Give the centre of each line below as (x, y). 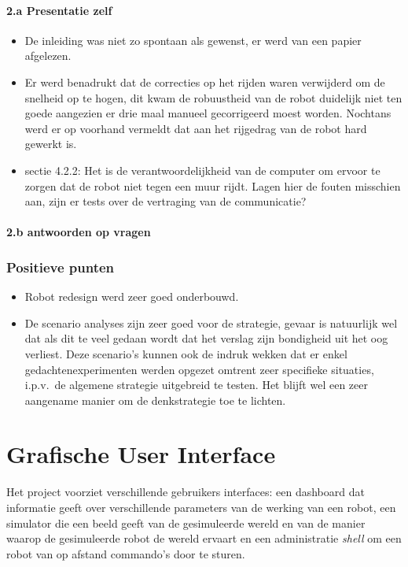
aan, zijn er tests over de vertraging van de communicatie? (165, 201)
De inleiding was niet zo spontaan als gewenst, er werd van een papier (193, 40)
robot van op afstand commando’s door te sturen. (126, 553)
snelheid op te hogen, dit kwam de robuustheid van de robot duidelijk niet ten (213, 97)
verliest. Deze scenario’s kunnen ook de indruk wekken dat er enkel (186, 353)
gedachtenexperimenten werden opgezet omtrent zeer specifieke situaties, (199, 369)
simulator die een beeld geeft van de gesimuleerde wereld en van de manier (186, 523)
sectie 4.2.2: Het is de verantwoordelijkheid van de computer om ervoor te (202, 170)
